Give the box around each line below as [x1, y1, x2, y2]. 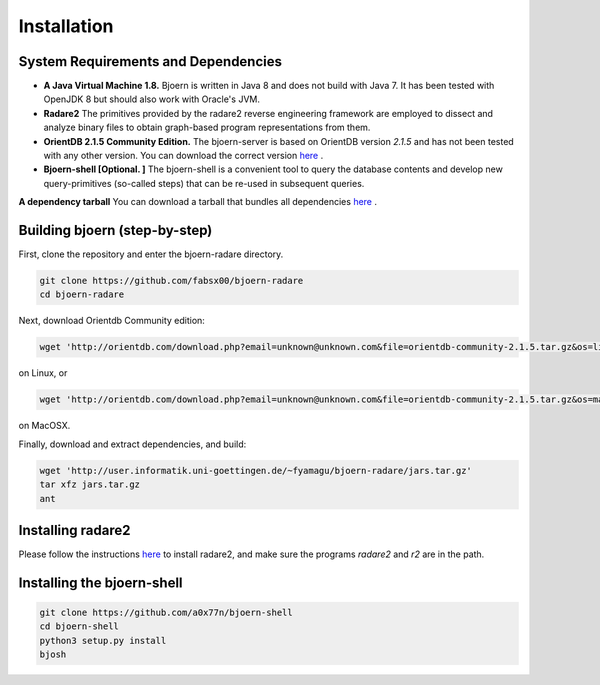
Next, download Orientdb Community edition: [18, 315, 205, 327]
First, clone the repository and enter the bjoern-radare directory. [18, 248, 284, 260]
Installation [18, 15, 114, 37]
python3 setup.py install [39, 635, 167, 646]
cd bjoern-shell [39, 621, 120, 632]
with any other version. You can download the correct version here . [43, 150, 324, 162]
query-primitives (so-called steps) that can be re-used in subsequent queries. [43, 177, 365, 189]
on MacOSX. [18, 420, 71, 432]
